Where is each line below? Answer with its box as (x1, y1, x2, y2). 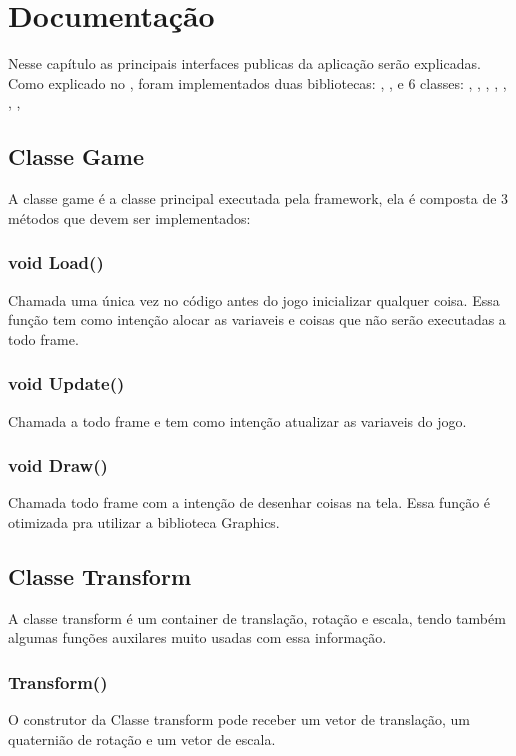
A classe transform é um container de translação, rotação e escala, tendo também (8, 607, 506, 628)
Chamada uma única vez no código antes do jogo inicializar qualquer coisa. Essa (8, 289, 500, 310)
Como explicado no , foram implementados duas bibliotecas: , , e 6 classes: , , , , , (8, 72, 507, 93)
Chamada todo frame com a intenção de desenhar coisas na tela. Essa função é (8, 492, 491, 513)
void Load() (8, 250, 104, 275)
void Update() (8, 371, 125, 396)
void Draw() (8, 453, 108, 478)
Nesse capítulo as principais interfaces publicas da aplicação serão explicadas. (8, 53, 481, 74)
